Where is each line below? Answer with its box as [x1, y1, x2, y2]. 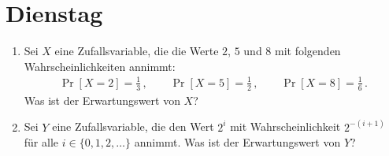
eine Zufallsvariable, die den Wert [52, 118, 214, 135]
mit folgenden [275, 43, 341, 59]
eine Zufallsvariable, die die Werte [54, 43, 219, 59]
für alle [24, 134, 59, 150]
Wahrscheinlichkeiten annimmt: [24, 58, 176, 74]
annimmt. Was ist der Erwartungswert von [134, 134, 341, 150]
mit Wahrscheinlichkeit [230, 118, 341, 135]
